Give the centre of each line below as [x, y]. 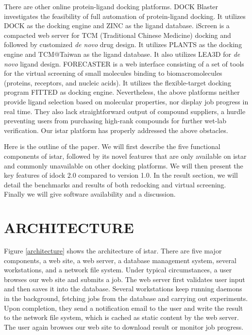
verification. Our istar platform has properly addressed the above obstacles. [116, 130]
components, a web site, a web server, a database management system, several [120, 260]
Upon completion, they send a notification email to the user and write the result [124, 308]
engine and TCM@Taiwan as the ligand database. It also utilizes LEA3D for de [122, 54]
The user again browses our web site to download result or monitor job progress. [124, 327]
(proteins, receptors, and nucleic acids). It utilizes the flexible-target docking [118, 82]
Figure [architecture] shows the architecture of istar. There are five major [113, 251]
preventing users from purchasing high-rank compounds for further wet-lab [115, 121]
